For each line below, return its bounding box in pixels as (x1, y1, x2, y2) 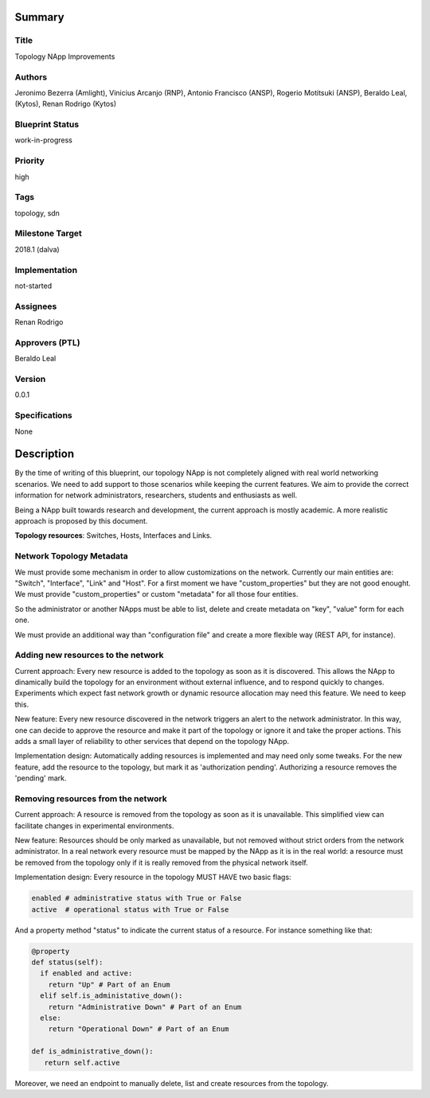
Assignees (14, 301, 57, 312)
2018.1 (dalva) (14, 244, 60, 254)
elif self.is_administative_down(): (40, 991, 183, 1000)
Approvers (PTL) (14, 337, 80, 348)
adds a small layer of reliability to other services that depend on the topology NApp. (14, 737, 290, 746)
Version (14, 374, 46, 385)
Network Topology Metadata (14, 551, 129, 562)
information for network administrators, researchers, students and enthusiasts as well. (14, 490, 298, 500)
